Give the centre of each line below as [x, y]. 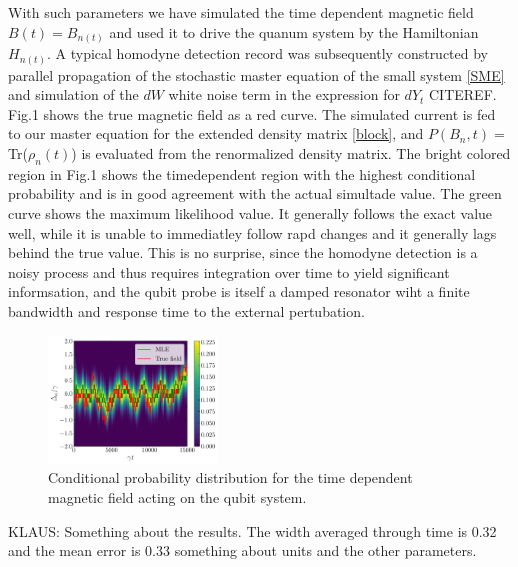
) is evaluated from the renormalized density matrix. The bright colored [291, 153]
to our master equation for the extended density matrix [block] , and [216, 133]
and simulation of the [73, 94]
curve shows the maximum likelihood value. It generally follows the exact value [250, 212]
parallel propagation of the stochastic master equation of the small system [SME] [256, 74]
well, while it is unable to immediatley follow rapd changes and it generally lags [252, 232]
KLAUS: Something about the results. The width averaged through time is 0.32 [252, 530]
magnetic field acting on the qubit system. [177, 497]
